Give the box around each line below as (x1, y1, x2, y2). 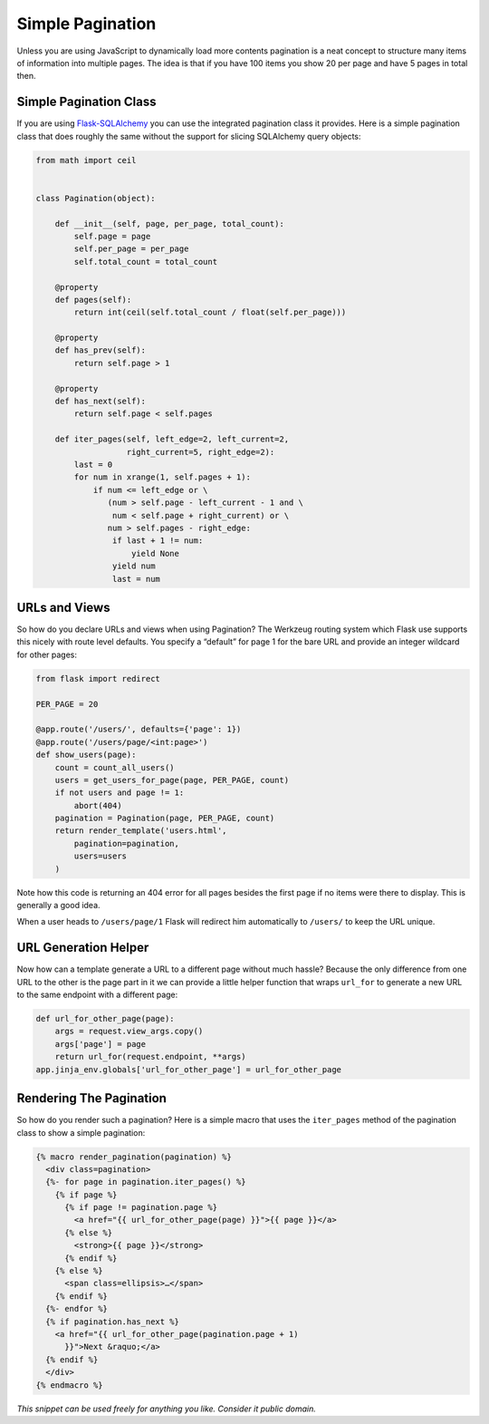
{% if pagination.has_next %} (45, 1316, 180, 1327)
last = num (111, 574, 160, 584)
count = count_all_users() (54, 762, 176, 772)
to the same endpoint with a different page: (16, 989, 178, 1001)
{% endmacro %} (35, 1380, 103, 1390)
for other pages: (16, 649, 77, 660)
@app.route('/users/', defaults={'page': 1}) (35, 724, 242, 734)
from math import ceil (35, 155, 137, 165)
